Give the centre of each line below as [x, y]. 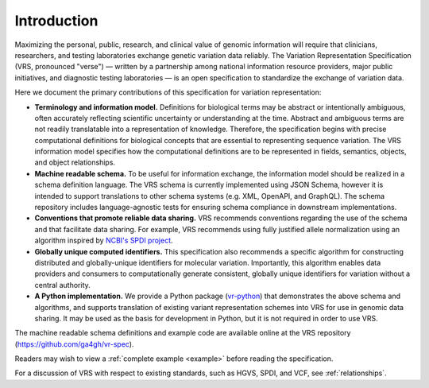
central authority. [62, 285]
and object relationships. [75, 162]
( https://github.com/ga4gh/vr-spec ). [74, 344]
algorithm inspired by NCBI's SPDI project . [104, 241]
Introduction [56, 21]
